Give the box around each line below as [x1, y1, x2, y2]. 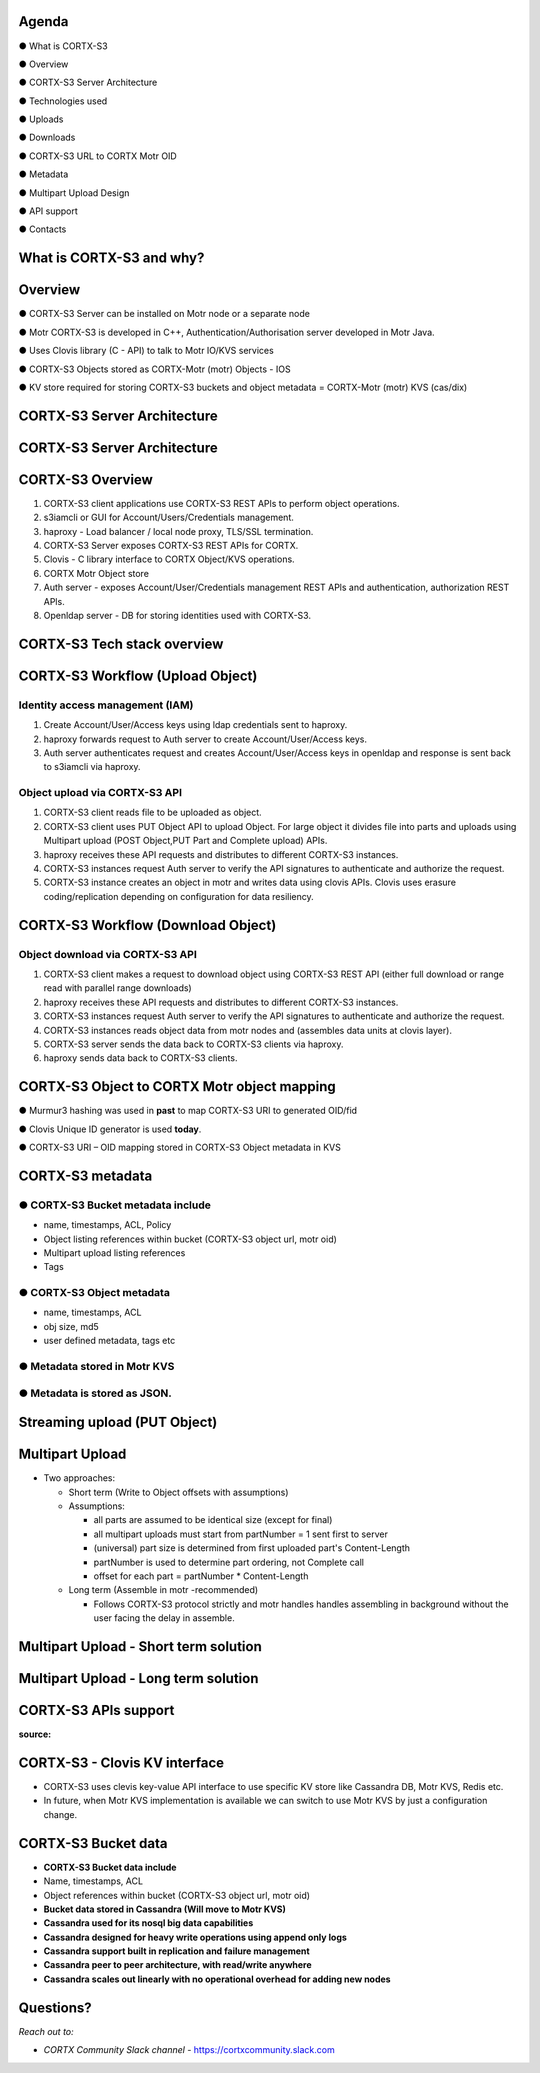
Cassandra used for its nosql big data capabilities [43, 1917, 254, 1929]
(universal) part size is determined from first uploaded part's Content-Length [93, 1542, 410, 1554]
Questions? [18, 1999, 92, 2016]
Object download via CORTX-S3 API [18, 947, 197, 961]
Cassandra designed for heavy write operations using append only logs [43, 1931, 347, 1943]
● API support [18, 205, 79, 217]
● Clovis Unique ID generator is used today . [18, 1123, 202, 1135]
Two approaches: [43, 1472, 115, 1484]
